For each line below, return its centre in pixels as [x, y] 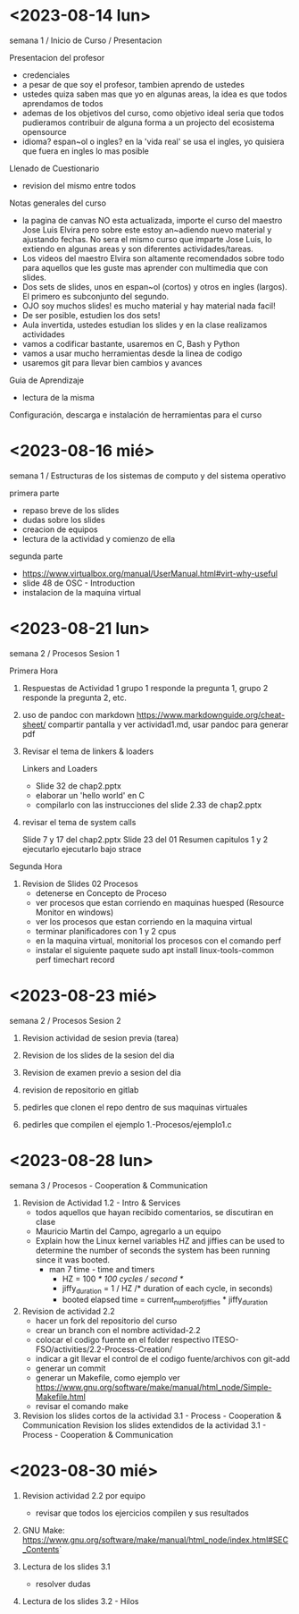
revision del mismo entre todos [79, 185]
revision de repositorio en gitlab [80, 1090]
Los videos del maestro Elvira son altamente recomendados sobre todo [153, 258]
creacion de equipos [60, 529]
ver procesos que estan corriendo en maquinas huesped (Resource [159, 902]
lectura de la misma [58, 397]
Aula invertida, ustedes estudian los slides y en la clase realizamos [145, 325]
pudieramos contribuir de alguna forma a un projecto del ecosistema [148, 123]
